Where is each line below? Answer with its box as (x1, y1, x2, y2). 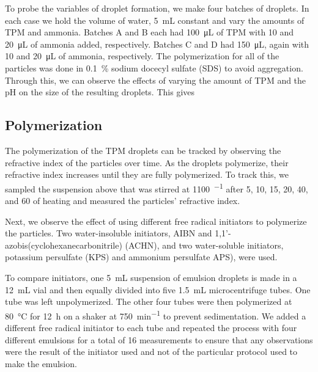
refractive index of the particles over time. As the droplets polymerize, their (5, 156, 289, 169)
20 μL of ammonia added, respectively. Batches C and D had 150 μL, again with (5, 37, 309, 50)
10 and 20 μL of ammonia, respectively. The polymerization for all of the (5, 49, 279, 62)
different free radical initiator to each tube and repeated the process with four (5, 321, 297, 334)
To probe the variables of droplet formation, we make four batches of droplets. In (5, 2, 309, 14)
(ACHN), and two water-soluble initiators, (125, 238, 284, 251)
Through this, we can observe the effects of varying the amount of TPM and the (5, 73, 306, 86)
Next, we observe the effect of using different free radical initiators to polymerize (5, 214, 307, 227)
